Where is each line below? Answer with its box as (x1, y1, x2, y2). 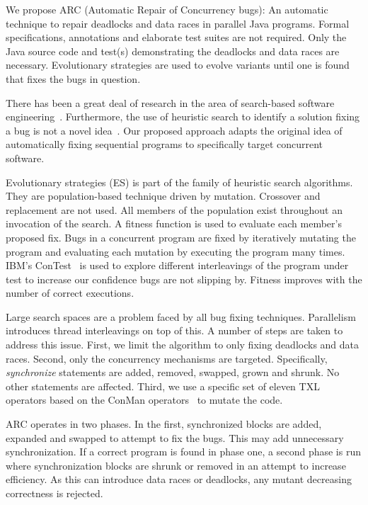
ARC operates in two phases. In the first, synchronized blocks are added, (6, 416, 322, 431)
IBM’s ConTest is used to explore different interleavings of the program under (6, 258, 349, 273)
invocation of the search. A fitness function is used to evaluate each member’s (6, 216, 342, 231)
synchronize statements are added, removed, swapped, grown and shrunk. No (6, 365, 340, 380)
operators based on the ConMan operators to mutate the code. (6, 392, 283, 407)
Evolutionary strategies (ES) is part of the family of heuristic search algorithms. (6, 174, 353, 189)
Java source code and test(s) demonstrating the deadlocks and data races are (6, 43, 340, 58)
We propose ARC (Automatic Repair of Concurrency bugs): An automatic (6, 2, 328, 16)
